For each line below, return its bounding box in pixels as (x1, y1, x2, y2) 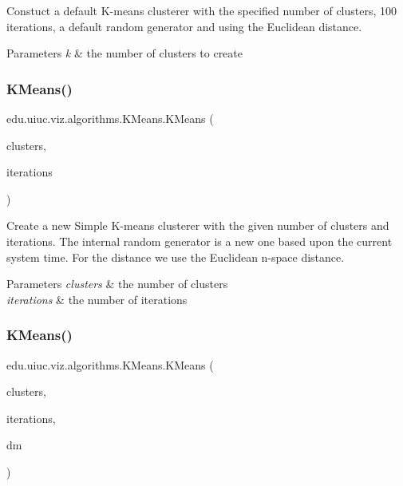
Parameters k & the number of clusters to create (6, 45, 243, 61)
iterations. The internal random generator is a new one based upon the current (6, 232, 393, 249)
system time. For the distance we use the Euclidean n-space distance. (6, 248, 345, 265)
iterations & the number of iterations (6, 290, 188, 307)
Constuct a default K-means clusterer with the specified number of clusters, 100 (6, 2, 397, 18)
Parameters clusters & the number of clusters (6, 275, 228, 292)
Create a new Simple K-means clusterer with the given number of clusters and (6, 217, 389, 234)
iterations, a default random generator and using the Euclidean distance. (6, 18, 362, 34)
